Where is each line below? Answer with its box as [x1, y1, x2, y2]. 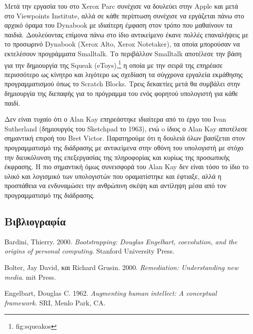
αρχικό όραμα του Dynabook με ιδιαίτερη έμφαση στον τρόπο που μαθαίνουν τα [4, 20, 233, 30]
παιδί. [4, 97, 20, 108]
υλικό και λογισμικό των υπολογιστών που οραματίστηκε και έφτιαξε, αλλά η [4, 171, 221, 181]
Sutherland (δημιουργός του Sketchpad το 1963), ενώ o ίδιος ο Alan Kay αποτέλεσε [4, 123, 248, 133]
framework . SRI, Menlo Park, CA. [4, 297, 106, 307]
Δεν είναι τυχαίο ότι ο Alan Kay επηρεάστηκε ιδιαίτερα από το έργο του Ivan [4, 114, 226, 124]
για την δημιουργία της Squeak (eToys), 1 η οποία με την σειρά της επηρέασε [4, 58, 223, 70]
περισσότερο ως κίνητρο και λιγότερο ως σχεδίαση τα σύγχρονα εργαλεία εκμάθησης [4, 69, 243, 79]
